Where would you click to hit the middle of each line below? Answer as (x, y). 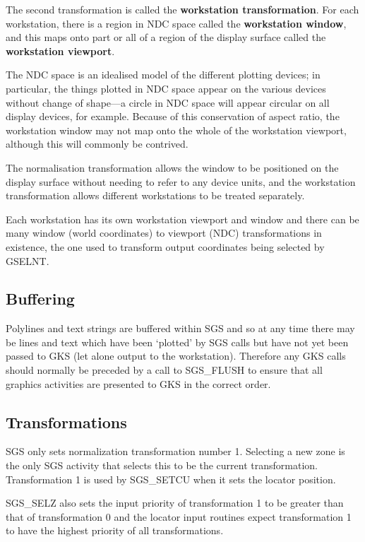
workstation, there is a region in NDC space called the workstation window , (176, 23)
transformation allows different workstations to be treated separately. (155, 195)
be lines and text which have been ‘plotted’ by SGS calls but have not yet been (177, 342)
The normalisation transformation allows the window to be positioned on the (172, 167)
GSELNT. (28, 260)
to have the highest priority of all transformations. (115, 530)
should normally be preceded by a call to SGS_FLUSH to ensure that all (164, 370)
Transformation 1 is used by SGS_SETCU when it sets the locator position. (171, 479)
